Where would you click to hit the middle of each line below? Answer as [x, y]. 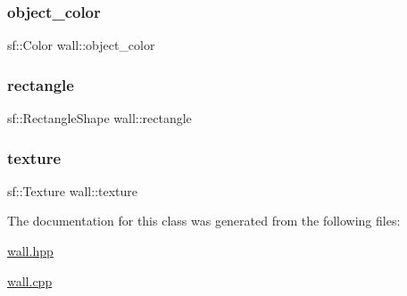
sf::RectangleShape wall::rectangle [100, 118]
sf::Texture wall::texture [73, 190]
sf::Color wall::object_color [81, 45]
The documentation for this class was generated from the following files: [204, 221]
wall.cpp [30, 280]
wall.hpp [30, 251]
